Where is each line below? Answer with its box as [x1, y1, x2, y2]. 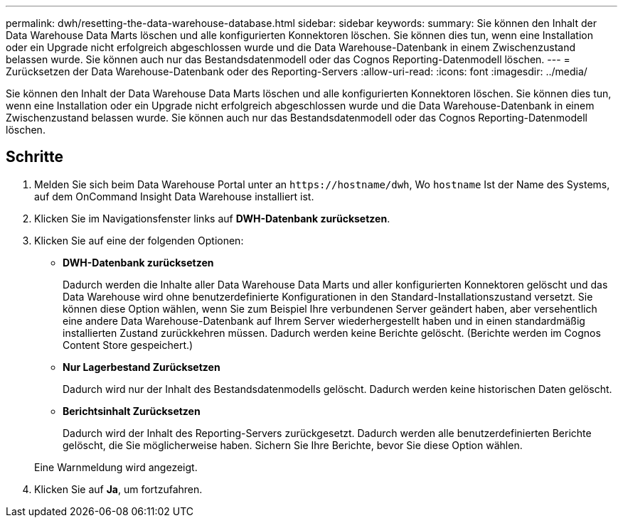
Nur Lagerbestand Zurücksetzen [63, 360, 220, 373]
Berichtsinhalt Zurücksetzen [63, 404, 201, 417]
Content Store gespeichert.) [63, 338, 193, 351]
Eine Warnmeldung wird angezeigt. [34, 460, 198, 473]
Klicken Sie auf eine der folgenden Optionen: [34, 234, 244, 247]
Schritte [6, 148, 63, 166]
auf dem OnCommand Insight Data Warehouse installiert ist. [34, 190, 314, 203]
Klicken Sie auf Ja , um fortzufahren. [34, 482, 203, 495]
